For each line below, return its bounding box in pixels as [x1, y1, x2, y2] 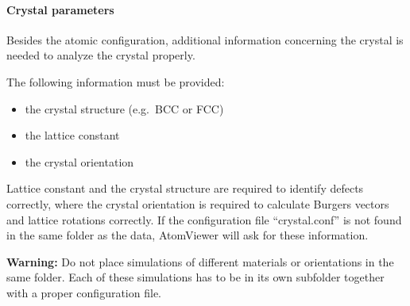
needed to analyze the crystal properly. [6, 47, 195, 63]
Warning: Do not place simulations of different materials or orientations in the [6, 253, 394, 270]
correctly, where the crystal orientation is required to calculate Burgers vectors [6, 195, 389, 212]
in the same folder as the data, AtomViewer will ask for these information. [6, 227, 369, 243]
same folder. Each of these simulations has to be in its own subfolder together [6, 269, 385, 285]
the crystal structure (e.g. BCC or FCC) [25, 100, 224, 117]
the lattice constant [25, 127, 120, 143]
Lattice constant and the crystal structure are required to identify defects [6, 180, 364, 197]
